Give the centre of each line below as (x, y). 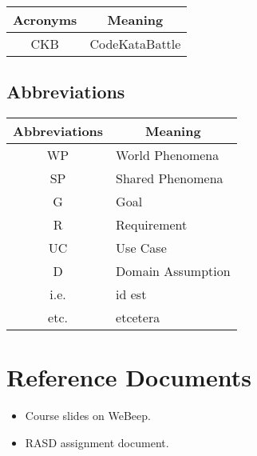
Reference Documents (129, 377)
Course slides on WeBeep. (88, 416)
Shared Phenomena (170, 178)
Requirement (152, 225)
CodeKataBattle (135, 44)
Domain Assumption (173, 271)
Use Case (141, 248)
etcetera (138, 318)
